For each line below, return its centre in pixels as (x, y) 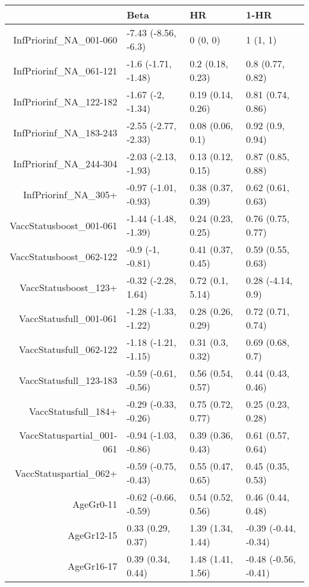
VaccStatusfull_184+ (73, 411)
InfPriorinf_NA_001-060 (65, 39)
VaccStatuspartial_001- (68, 435)
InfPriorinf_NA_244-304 (65, 163)
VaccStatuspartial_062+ (66, 473)
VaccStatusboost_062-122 (64, 256)
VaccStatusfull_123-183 (68, 380)
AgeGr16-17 (92, 566)
